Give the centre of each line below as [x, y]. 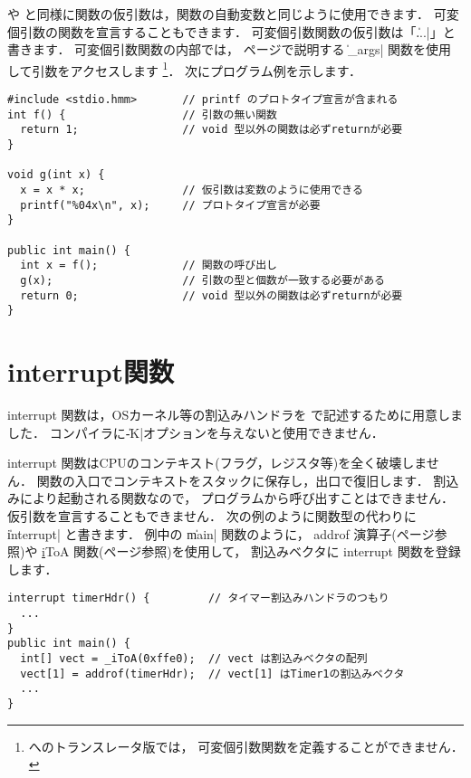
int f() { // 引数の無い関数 [142, 114]
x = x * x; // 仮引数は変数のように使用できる [192, 190]
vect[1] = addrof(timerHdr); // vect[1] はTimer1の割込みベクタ [212, 674]
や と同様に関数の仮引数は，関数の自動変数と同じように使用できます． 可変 [233, 14]
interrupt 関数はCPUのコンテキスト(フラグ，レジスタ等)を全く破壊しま [217, 463]
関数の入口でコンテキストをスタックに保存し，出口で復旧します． [233, 480]
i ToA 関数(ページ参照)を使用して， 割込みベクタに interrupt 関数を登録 [251, 551]
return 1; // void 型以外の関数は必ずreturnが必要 [211, 130]
